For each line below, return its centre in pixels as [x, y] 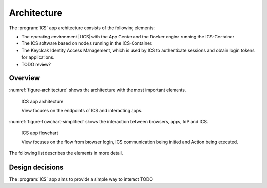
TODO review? [36, 64]
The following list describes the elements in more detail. [66, 153]
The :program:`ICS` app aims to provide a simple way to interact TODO [81, 179]
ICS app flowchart [40, 133]
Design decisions [36, 167]
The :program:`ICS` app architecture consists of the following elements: [82, 28]
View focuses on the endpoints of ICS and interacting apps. [82, 111]
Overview [24, 78]
